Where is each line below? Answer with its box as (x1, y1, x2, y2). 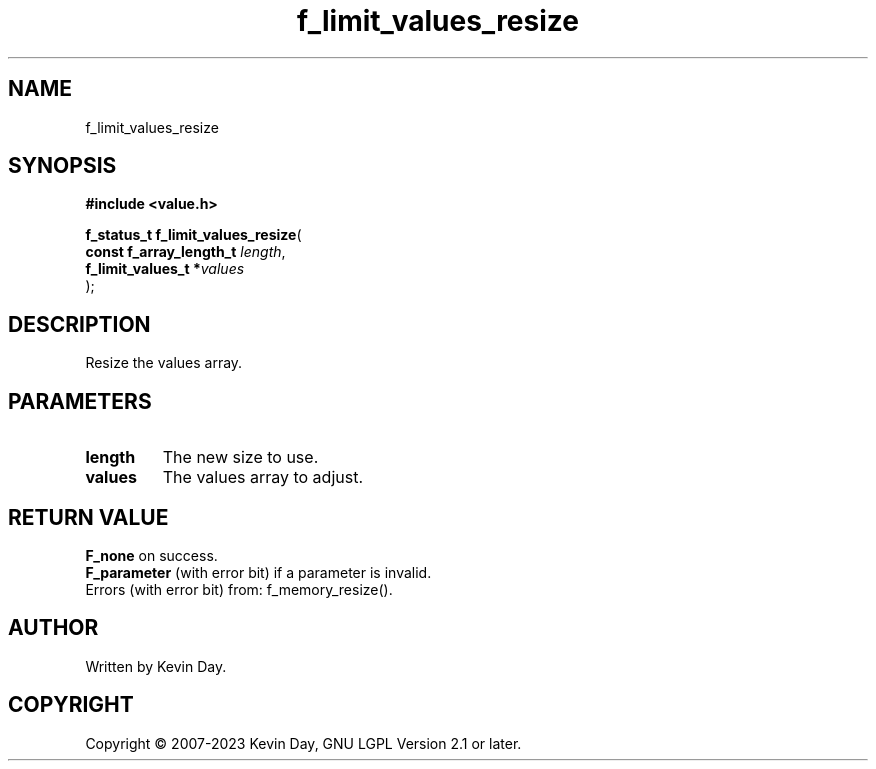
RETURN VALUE (8, 504, 169, 530)
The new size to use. (162, 447, 319, 468)
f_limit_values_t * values (85, 260, 245, 278)
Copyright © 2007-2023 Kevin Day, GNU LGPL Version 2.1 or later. (85, 734, 522, 752)
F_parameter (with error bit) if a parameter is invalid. (85, 563, 432, 581)
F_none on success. (85, 546, 218, 564)
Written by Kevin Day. (85, 657, 227, 675)
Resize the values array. (85, 354, 243, 372)
